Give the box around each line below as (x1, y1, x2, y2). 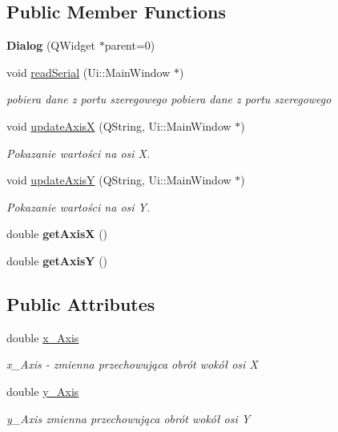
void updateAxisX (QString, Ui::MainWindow (6, 117, 231, 134)
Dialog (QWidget (6, 37, 95, 54)
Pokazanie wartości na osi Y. (6, 198, 151, 215)
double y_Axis (6, 382, 79, 399)
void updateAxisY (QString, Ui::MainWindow (6, 172, 231, 188)
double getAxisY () (6, 252, 108, 268)
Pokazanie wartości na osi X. (6, 144, 151, 161)
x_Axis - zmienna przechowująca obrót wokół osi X (6, 356, 258, 373)
